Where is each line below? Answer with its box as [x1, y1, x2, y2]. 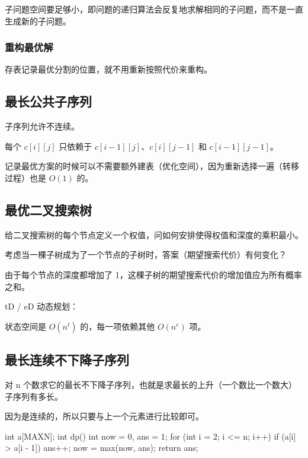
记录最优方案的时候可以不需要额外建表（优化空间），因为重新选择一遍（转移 [5, 160, 299, 172]
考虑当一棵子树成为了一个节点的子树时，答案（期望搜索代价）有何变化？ [5, 248, 287, 261]
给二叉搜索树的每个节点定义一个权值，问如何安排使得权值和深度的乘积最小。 [5, 228, 303, 241]
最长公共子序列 [5, 92, 92, 110]
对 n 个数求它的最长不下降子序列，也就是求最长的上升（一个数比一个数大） [5, 378, 297, 390]
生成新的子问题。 [5, 14, 71, 27]
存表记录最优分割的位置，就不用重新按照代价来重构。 [5, 63, 212, 75]
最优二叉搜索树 [5, 200, 92, 219]
